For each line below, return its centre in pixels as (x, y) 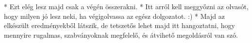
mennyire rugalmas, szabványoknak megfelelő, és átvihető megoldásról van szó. (121, 35)
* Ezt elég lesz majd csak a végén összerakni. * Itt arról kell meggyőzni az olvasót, (126, 6)
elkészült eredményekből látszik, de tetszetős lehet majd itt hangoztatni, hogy (119, 25)
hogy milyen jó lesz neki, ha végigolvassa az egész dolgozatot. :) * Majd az (114, 16)
